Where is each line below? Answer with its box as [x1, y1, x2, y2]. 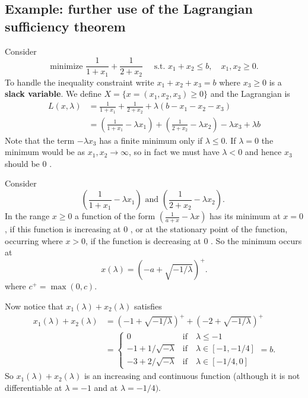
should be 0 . [5, 157, 52, 169]
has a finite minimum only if [99, 134, 203, 146]
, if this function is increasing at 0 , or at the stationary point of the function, [5, 223, 288, 235]
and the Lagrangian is [210, 87, 290, 100]
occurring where [5, 234, 63, 247]
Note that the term [5, 134, 75, 146]
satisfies [134, 299, 162, 312]
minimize [50, 62, 83, 71]
